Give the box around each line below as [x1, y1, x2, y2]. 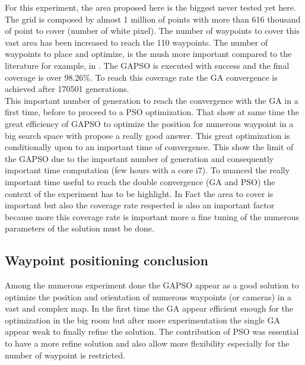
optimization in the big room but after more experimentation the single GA [5, 313, 280, 326]
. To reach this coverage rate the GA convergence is [90, 71, 278, 83]
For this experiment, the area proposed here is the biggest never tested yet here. [5, 1, 296, 13]
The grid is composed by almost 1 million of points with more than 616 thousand [5, 12, 301, 25]
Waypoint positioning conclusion [5, 251, 208, 269]
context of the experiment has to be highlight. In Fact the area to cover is [5, 187, 274, 199]
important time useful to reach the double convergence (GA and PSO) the [5, 175, 275, 188]
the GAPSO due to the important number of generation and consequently [5, 152, 274, 164]
